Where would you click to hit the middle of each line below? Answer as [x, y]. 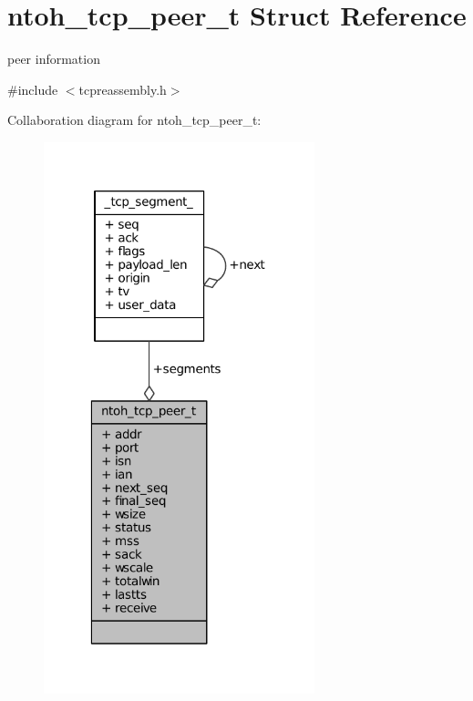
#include [33, 89]
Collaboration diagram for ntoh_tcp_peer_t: [134, 120]
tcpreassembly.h [123, 89]
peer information [54, 59]
